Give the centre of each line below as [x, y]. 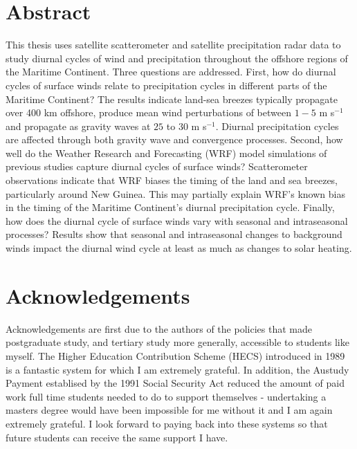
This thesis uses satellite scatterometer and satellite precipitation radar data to [173, 45]
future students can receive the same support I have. [117, 437]
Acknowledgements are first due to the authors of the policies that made [159, 328]
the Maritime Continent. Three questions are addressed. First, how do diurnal [171, 72]
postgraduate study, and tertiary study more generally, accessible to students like [177, 342]
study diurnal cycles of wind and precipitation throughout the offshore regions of [177, 58]
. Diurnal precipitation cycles [277, 126]
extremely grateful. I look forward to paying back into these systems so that [167, 423]
